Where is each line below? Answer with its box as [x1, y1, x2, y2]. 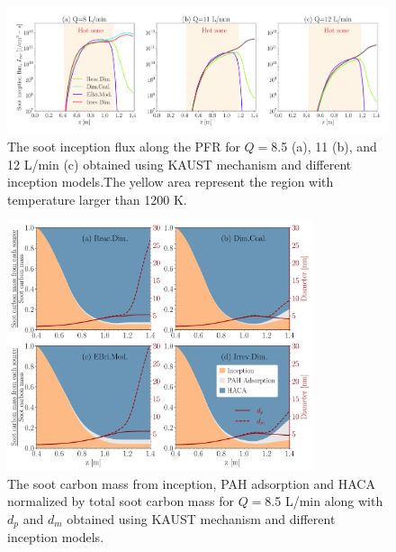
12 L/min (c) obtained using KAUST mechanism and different [7, 154, 352, 173]
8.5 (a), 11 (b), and [271, 137, 377, 156]
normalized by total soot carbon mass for [7, 492, 234, 511]
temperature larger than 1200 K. [7, 189, 187, 208]
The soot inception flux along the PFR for [7, 137, 240, 156]
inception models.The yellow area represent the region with [7, 172, 334, 191]
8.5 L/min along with [265, 492, 383, 511]
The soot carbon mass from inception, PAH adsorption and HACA [7, 474, 375, 492]
